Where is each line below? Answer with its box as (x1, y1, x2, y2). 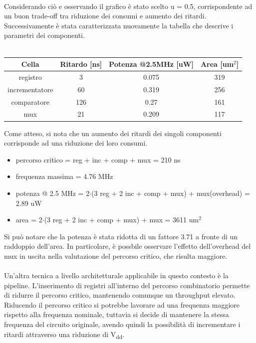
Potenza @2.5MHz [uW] (109, 59, 194, 69)
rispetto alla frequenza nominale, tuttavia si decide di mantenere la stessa (4, 309, 229, 320)
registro (18, 71, 42, 82)
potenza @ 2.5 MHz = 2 (15, 187, 90, 198)
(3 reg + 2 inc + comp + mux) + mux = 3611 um (44, 214, 199, 225)
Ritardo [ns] (60, 59, 102, 69)
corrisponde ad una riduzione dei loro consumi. (4, 138, 147, 148)
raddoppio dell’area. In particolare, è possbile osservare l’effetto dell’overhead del (4, 241, 251, 251)
